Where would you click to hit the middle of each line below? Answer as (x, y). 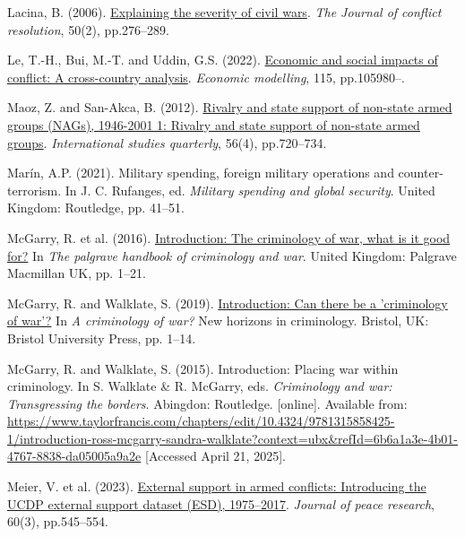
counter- (421, 173)
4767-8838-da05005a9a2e (74, 456)
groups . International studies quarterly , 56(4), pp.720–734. (167, 142)
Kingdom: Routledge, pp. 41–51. (96, 208)
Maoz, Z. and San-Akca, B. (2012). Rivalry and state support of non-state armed (230, 107)
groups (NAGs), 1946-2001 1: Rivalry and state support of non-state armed (214, 124)
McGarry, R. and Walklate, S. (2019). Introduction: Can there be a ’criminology (228, 303)
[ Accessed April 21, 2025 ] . (215, 456)
